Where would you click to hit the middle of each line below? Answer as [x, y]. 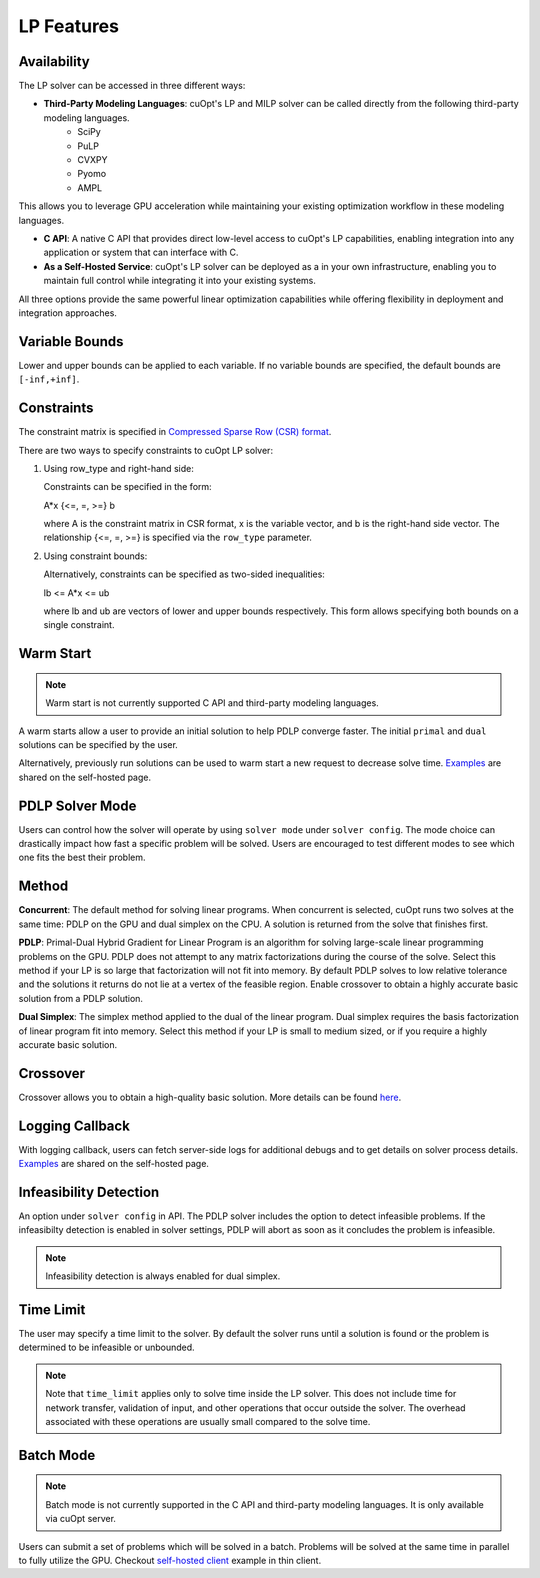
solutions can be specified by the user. [98, 744]
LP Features [69, 26]
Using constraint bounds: [95, 556]
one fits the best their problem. [82, 857]
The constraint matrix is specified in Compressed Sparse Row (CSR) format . [175, 432]
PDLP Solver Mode [77, 805]
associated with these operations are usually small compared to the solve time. [208, 1422]
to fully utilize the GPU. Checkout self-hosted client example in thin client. [170, 1560]
